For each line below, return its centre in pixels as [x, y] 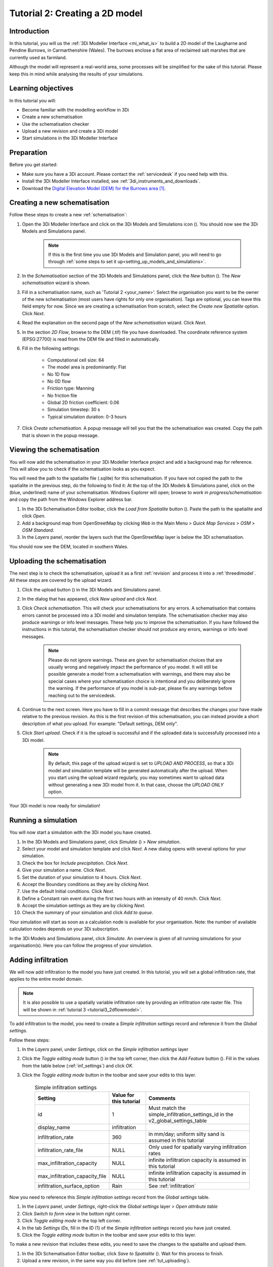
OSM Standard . [38, 530]
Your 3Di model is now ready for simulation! [55, 806]
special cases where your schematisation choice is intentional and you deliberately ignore [142, 681]
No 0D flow [59, 381]
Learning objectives [41, 88]
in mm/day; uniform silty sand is [187, 1134]
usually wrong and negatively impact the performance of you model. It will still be [133, 667]
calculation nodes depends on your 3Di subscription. [64, 929]
